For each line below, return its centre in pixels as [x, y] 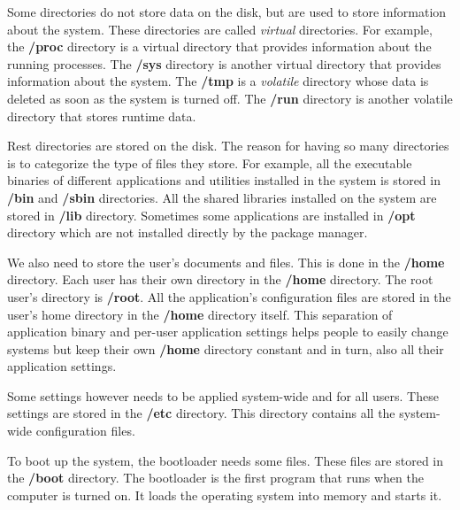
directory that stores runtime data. [102, 116]
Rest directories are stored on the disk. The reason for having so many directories [228, 146]
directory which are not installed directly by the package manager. [188, 232]
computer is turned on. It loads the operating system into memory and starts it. [225, 495]
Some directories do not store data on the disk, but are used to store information [227, 12]
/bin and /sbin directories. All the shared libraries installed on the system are [222, 197]
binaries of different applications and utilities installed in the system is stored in [224, 180]
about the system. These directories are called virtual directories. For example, [220, 29]
